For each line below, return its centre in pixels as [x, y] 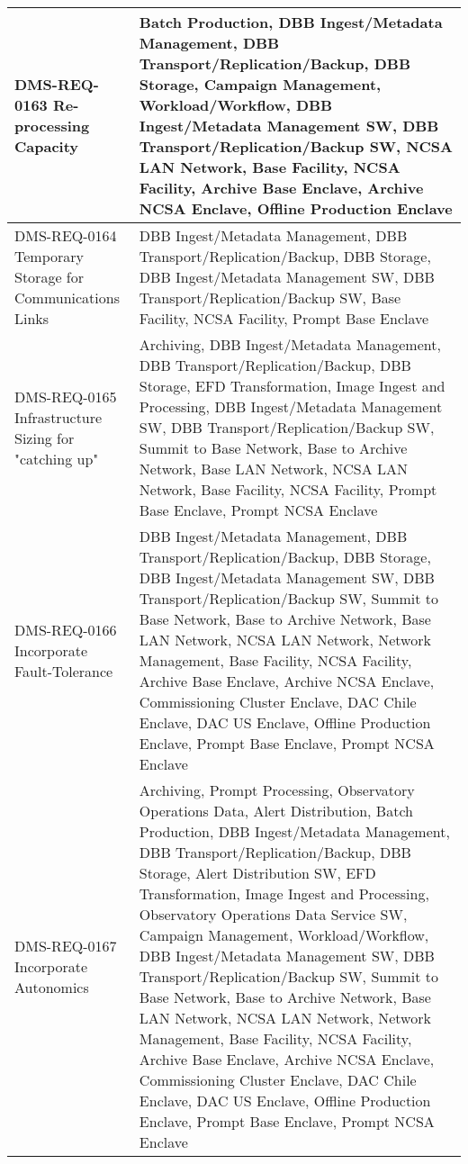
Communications [67, 298]
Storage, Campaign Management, [260, 84]
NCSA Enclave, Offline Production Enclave [296, 208]
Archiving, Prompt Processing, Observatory [277, 790]
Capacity [47, 146]
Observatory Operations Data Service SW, [273, 914]
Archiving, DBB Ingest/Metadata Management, [290, 344]
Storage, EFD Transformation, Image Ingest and [292, 386]
